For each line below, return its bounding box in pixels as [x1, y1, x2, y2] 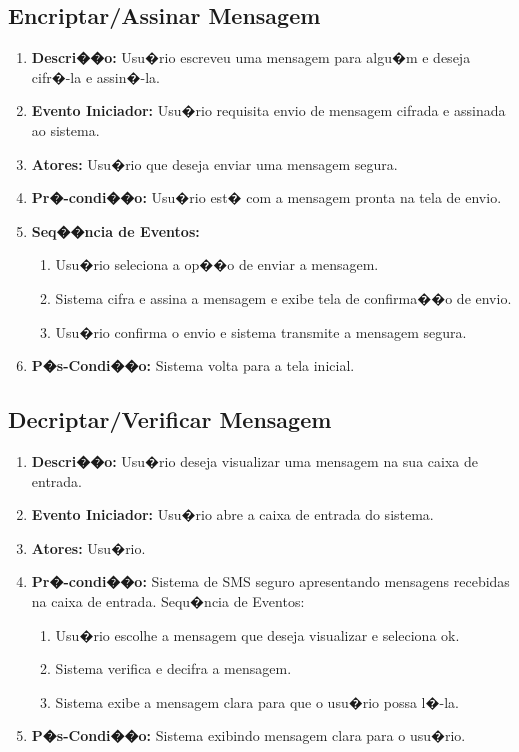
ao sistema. [31, 119, 100, 140]
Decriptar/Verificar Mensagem [8, 404, 332, 435]
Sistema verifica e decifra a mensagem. [55, 658, 292, 679]
